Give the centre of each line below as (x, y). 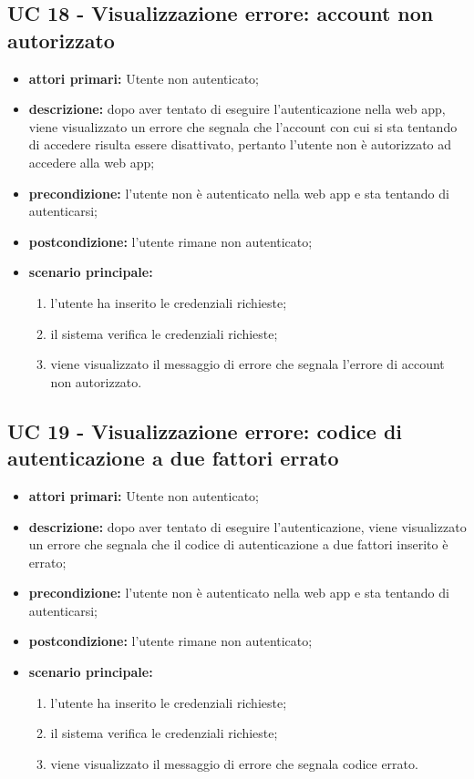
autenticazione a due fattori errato (173, 458)
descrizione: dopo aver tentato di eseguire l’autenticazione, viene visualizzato (247, 526)
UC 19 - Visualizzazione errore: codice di (205, 430)
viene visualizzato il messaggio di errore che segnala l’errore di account (247, 364)
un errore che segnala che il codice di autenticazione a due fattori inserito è (238, 544)
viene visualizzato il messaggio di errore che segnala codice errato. (234, 763)
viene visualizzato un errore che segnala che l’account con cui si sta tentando (243, 126)
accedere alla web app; (92, 162)
